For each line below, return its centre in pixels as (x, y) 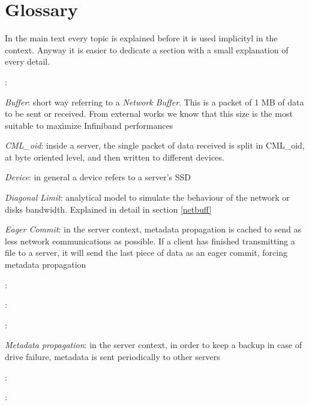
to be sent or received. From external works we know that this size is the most (149, 114)
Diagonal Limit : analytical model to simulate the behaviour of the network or (147, 197)
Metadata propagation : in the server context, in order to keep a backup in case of (153, 345)
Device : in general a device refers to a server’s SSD (98, 177)
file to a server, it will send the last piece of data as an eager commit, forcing (146, 253)
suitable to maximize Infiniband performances (89, 125)
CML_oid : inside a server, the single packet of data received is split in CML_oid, (155, 145)
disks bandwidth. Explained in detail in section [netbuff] (108, 209)
